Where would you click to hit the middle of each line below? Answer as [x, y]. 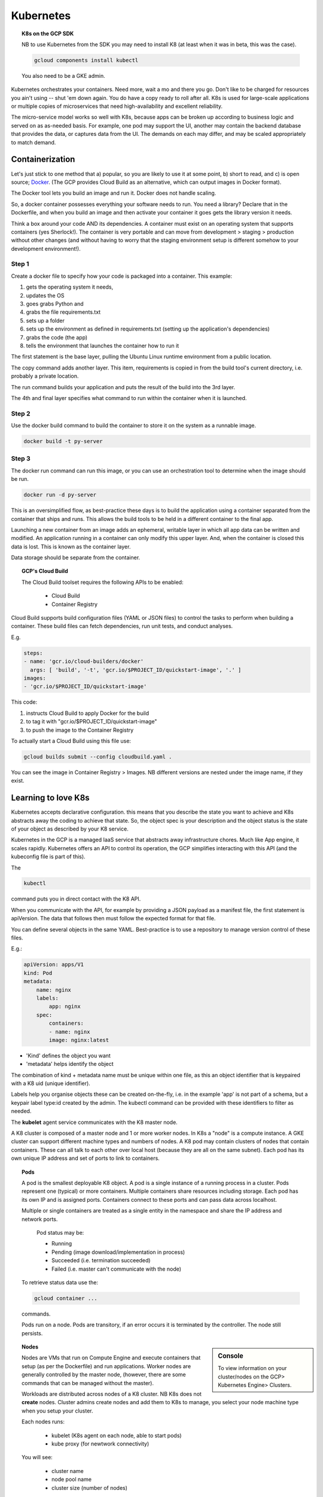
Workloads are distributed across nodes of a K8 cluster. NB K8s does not [112, 1394]
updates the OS [45, 295]
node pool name [72, 1480]
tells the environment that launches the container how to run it [103, 346]
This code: [24, 702]
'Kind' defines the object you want [68, 1055]
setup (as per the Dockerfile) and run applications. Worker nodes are [106, 1366]
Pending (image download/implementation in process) [118, 1252]
